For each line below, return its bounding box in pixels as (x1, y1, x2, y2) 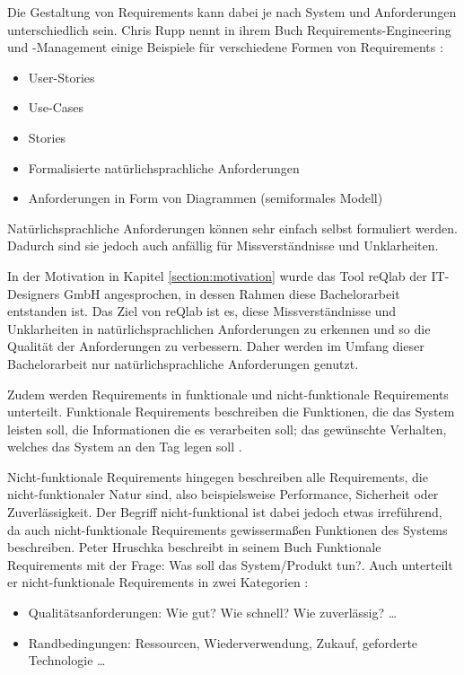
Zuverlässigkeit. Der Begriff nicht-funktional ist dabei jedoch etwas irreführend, (7, 503, 442, 522)
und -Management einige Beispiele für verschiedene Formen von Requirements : (7, 38, 443, 57)
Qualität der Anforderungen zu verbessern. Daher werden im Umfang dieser (7, 337, 425, 355)
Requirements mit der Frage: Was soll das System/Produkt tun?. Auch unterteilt (7, 555, 453, 574)
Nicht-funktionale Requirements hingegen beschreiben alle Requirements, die (7, 467, 428, 486)
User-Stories (28, 67, 95, 86)
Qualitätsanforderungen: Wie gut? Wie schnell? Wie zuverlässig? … (28, 603, 398, 622)
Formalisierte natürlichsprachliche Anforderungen (28, 158, 300, 177)
